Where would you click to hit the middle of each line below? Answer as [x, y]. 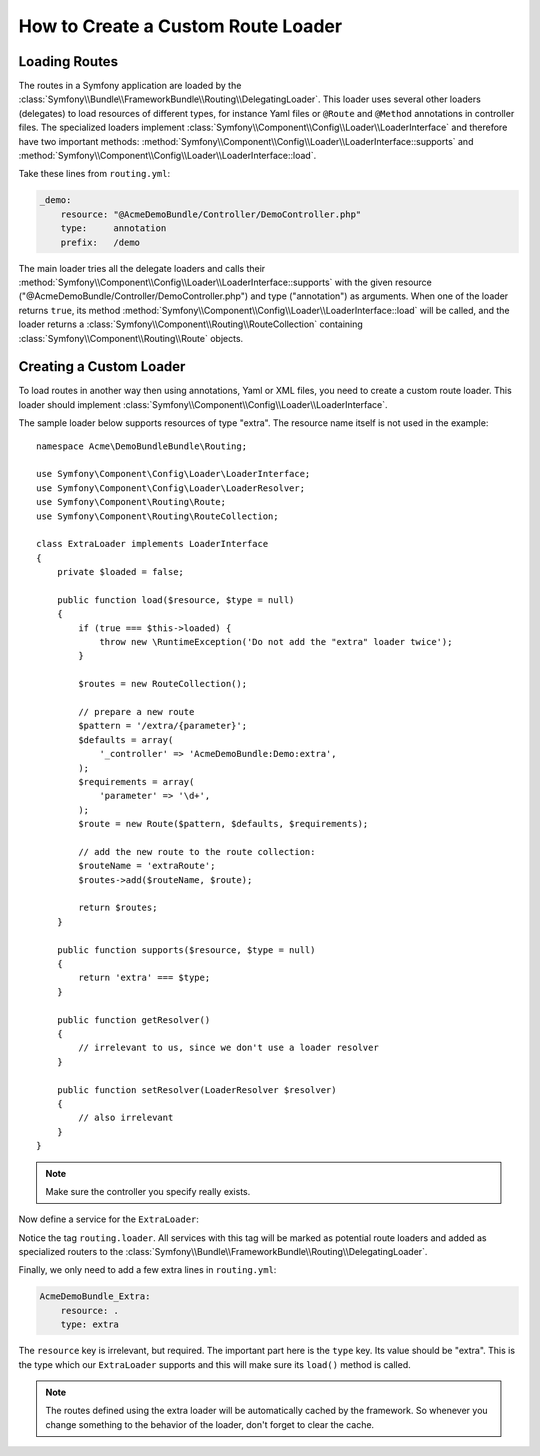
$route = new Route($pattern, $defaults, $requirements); [223, 824]
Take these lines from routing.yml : [94, 174]
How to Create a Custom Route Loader [180, 26]
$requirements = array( [136, 781]
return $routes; [118, 908]
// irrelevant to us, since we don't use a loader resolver [228, 1048]
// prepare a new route [136, 711]
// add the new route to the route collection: [197, 851]
